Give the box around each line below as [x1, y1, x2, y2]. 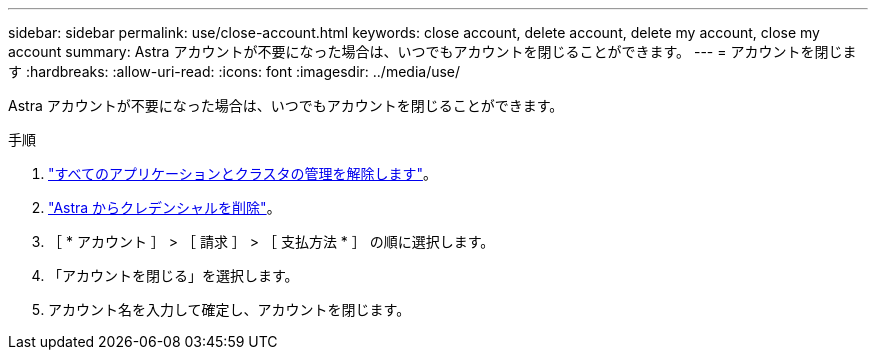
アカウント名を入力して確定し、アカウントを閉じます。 [48, 301, 411, 318]
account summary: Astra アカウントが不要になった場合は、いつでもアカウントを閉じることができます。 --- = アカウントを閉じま [8, 43, 857, 60]
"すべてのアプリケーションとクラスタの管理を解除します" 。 [48, 165, 437, 182]
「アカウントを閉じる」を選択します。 [48, 267, 299, 284]
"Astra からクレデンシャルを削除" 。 [48, 199, 281, 216]
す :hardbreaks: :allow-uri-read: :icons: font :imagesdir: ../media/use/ [8, 63, 461, 80]
